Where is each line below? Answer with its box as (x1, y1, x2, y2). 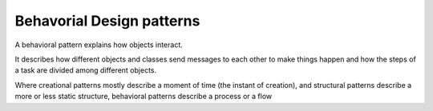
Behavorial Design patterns (14, 12, 200, 30)
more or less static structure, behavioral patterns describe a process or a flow (14, 92, 273, 101)
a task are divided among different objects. (14, 65, 157, 75)
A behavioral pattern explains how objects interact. (14, 40, 184, 50)
